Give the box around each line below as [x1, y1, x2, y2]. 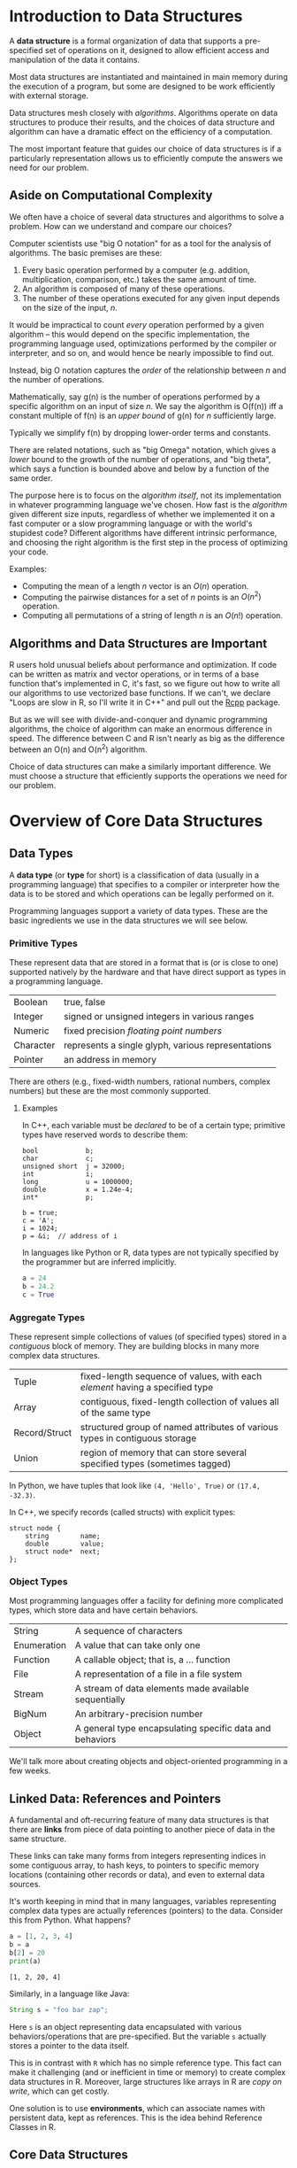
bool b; [21, 1147, 95, 1156]
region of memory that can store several [80, 1446, 247, 1459]
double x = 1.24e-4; [21, 1185, 134, 1195]
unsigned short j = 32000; [21, 1162, 126, 1171]
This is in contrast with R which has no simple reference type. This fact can [9, 2057, 282, 2068]
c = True [21, 1290, 55, 1299]
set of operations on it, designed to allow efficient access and [44, 44, 270, 55]
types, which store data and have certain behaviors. [9, 1605, 199, 1615]
